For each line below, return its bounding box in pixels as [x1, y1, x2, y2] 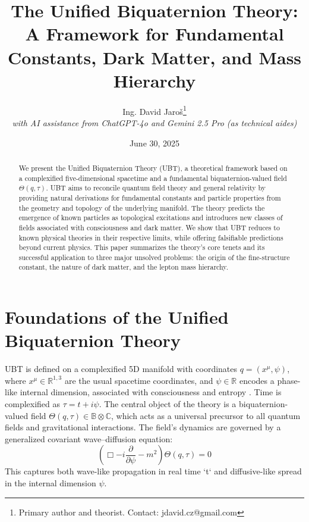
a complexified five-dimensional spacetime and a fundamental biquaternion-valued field [18, 173, 287, 183]
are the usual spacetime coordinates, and [64, 374, 213, 386]
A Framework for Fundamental [25, 21, 284, 46]
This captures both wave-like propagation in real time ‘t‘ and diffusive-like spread [5, 465, 302, 477]
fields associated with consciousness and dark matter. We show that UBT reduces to [18, 222, 280, 232]
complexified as [5, 398, 61, 410]
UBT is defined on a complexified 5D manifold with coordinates [5, 362, 238, 375]
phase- [277, 374, 301, 386]
